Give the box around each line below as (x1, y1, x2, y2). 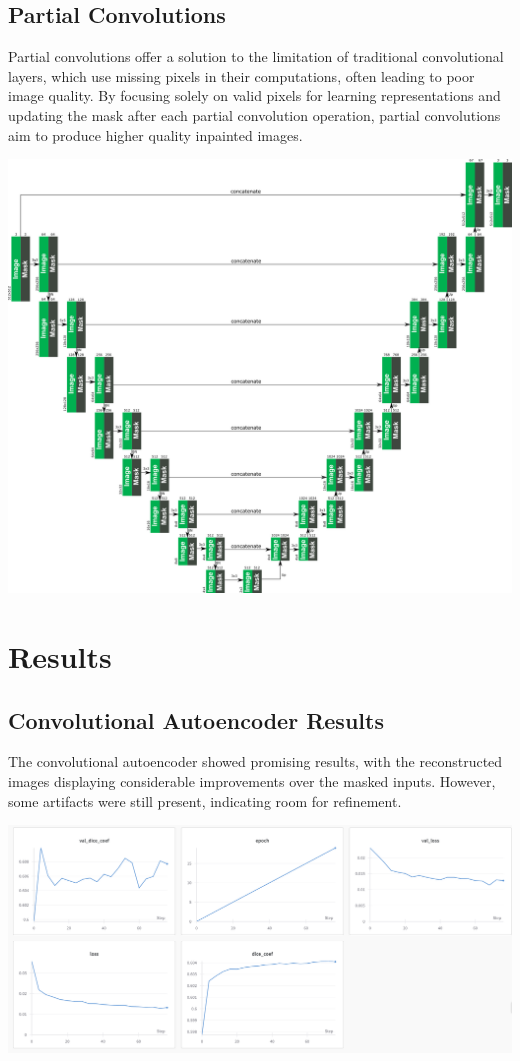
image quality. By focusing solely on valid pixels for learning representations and (8, 85, 501, 106)
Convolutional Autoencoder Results (8, 704, 384, 735)
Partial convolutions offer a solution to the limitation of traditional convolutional (8, 46, 504, 67)
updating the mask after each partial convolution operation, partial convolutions (8, 104, 501, 125)
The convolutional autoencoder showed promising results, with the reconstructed (8, 751, 503, 772)
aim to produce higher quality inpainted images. (8, 124, 303, 145)
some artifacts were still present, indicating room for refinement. (8, 790, 402, 811)
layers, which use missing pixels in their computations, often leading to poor (8, 65, 475, 86)
